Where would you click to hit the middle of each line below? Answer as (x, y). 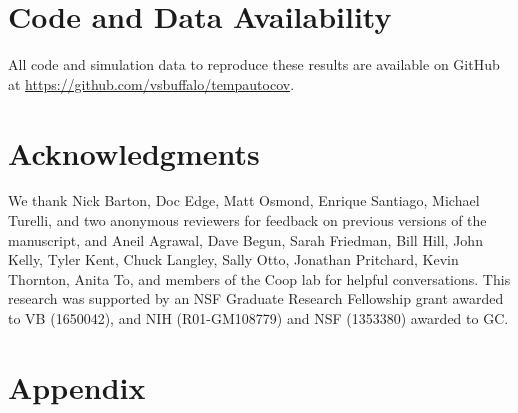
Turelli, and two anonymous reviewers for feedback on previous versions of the (247, 220)
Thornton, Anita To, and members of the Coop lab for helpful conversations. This (259, 278)
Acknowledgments (134, 152)
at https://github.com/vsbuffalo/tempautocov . (151, 83)
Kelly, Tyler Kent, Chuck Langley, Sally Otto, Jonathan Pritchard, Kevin (233, 259)
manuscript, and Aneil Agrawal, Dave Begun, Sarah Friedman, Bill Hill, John (245, 239)
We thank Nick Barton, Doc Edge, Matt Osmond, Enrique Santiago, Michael (244, 200)
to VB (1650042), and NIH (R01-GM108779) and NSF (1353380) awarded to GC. (258, 318)
